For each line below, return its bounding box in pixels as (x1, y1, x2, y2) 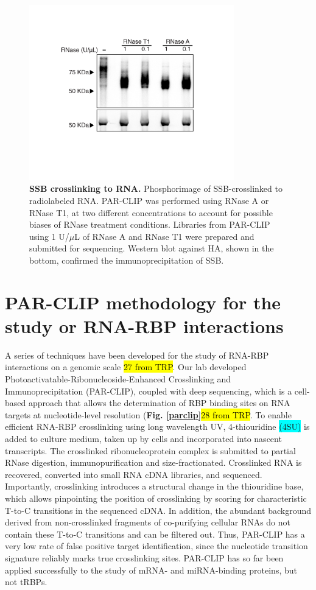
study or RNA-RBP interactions (5, 313, 284, 338)
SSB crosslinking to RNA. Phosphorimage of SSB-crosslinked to (29, 182, 283, 195)
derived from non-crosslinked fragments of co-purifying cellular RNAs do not (5, 516, 290, 529)
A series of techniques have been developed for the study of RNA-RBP (5, 348, 269, 361)
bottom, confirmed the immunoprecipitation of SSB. (29, 253, 224, 266)
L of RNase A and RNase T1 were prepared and (74, 230, 255, 242)
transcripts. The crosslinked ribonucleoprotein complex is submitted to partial (5, 444, 296, 457)
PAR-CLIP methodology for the (5, 289, 281, 314)
